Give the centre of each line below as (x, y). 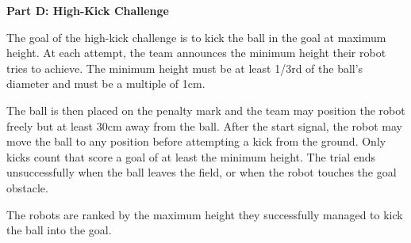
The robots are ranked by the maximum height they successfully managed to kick (205, 214)
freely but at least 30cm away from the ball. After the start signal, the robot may (204, 125)
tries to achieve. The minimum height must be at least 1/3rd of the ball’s (185, 68)
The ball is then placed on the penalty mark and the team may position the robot (206, 110)
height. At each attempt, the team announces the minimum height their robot (196, 53)
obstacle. (27, 187)
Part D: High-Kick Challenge (88, 10)
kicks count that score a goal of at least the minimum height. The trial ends (191, 156)
